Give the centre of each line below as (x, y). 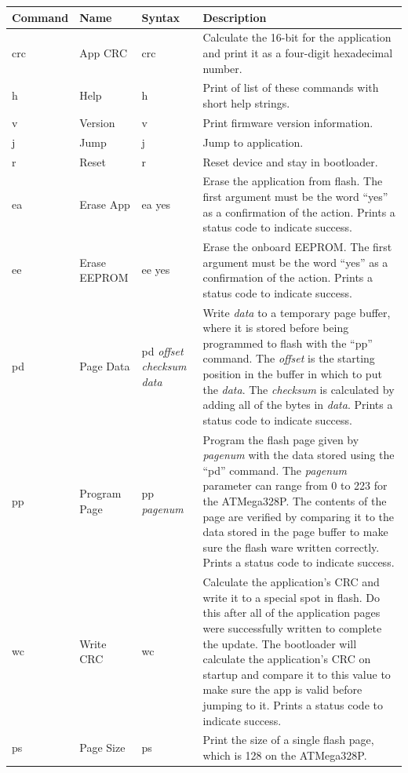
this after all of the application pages (291, 613)
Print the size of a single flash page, (288, 740)
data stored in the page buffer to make (295, 532)
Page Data (105, 366)
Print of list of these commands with (291, 88)
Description (235, 17)
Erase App (105, 204)
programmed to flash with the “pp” (288, 343)
